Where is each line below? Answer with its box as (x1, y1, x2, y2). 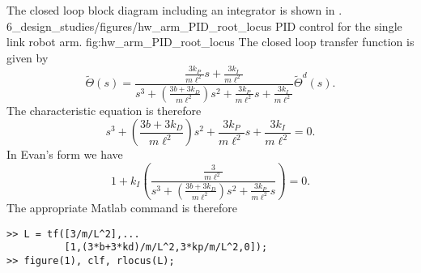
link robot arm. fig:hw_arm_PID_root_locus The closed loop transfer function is (6, 33, 415, 50)
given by (6, 49, 49, 66)
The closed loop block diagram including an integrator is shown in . (6, 2, 342, 18)
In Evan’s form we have (6, 146, 123, 163)
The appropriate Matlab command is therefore (6, 198, 237, 215)
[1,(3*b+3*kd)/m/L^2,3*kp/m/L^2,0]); (64, 241, 268, 254)
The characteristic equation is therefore (6, 101, 202, 118)
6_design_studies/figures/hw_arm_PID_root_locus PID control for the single (6, 17, 402, 34)
